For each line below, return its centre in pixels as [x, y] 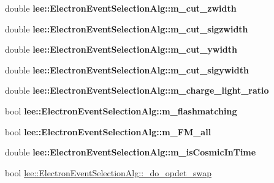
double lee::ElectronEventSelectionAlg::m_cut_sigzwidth [127, 28]
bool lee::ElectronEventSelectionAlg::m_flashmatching [121, 110]
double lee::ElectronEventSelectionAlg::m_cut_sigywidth [127, 69]
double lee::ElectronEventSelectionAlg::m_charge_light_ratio [137, 90]
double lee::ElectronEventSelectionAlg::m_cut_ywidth [121, 49]
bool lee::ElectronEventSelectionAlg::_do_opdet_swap [108, 172]
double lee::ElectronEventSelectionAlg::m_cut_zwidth [121, 8]
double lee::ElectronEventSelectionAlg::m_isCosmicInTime [131, 152]
